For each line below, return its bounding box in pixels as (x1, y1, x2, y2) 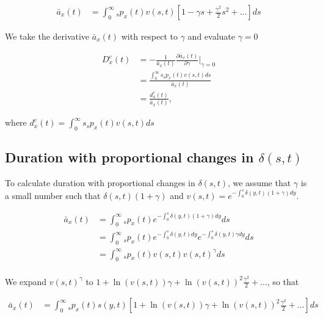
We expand (5, 275, 47, 287)
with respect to (121, 30, 178, 43)
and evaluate (187, 30, 236, 43)
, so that (267, 275, 299, 287)
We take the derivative (5, 30, 90, 43)
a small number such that (5, 189, 101, 201)
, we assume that (227, 176, 291, 189)
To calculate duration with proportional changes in (5, 176, 195, 189)
